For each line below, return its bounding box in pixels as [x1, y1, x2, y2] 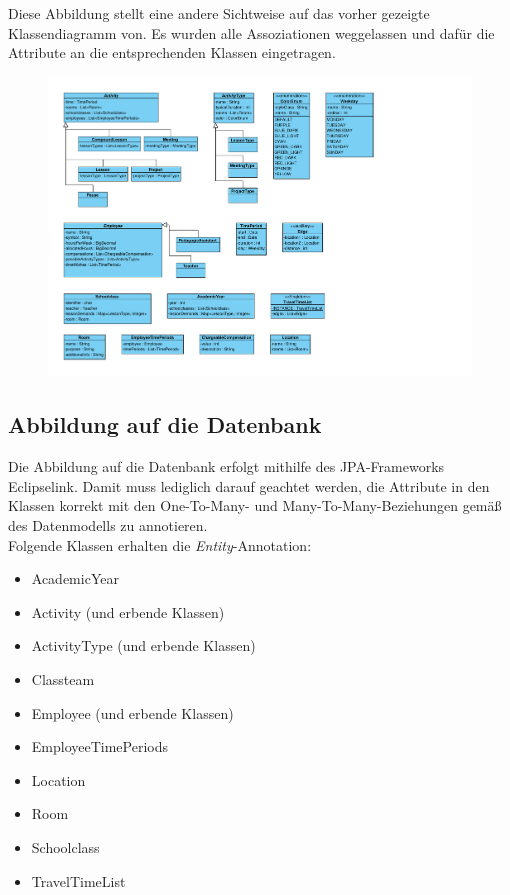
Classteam [31, 668, 95, 689]
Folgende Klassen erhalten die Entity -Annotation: [8, 534, 312, 555]
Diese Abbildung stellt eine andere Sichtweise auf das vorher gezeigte [8, 3, 430, 23]
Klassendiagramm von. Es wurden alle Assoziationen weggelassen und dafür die [8, 22, 495, 43]
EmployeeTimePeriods [31, 736, 169, 757]
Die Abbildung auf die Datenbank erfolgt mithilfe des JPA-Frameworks [8, 456, 445, 477]
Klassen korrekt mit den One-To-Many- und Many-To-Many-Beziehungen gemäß [8, 495, 502, 516]
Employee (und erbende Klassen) [31, 702, 234, 723]
